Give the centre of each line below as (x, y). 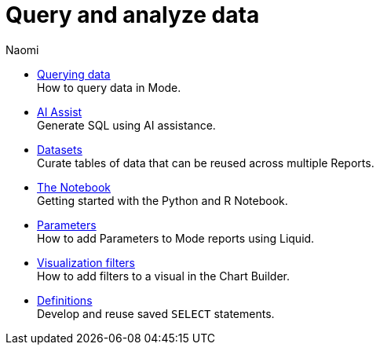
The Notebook (74, 187)
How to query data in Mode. (109, 87)
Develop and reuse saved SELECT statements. (156, 313)
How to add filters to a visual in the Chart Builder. (164, 276)
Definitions (65, 300)
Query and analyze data (133, 15)
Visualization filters (86, 262)
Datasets (60, 149)
